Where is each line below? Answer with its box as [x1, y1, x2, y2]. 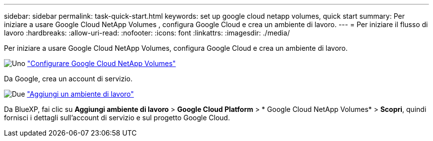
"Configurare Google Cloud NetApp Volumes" [27, 59, 176, 68]
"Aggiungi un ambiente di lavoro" [27, 90, 134, 98]
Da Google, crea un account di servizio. [4, 74, 132, 83]
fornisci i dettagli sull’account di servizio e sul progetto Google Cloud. [4, 113, 230, 122]
